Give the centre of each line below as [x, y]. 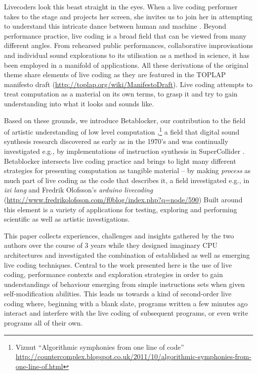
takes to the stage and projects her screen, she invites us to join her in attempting [128, 16]
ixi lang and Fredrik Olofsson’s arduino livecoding [79, 190]
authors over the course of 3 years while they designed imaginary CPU [111, 245]
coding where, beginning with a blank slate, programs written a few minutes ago [126, 303]
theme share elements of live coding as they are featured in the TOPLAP [115, 74]
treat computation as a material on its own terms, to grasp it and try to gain [121, 94]
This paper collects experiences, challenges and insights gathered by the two [119, 235]
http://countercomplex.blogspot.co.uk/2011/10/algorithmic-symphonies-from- [133, 356]
